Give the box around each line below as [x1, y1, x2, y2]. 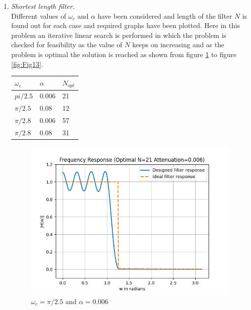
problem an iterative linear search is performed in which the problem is [11, 30, 226, 40]
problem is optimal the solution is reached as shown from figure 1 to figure [11, 49, 237, 59]
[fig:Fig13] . [11, 59, 43, 69]
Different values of [11, 10, 66, 21]
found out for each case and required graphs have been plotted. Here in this [11, 20, 240, 31]
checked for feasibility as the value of [11, 39, 122, 50]
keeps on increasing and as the [132, 39, 224, 50]
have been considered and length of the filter [97, 10, 232, 21]
